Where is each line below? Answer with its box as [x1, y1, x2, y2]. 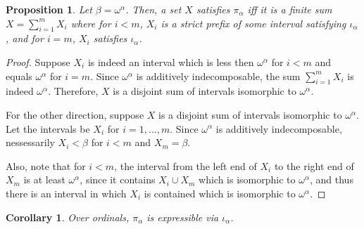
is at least [23, 172, 65, 187]
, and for [6, 31, 44, 46]
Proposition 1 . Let [6, 2, 92, 16]
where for [70, 15, 111, 30]
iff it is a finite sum [247, 2, 332, 16]
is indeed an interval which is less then [87, 54, 254, 69]
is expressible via [146, 209, 219, 224]
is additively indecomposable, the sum [136, 68, 301, 83]
